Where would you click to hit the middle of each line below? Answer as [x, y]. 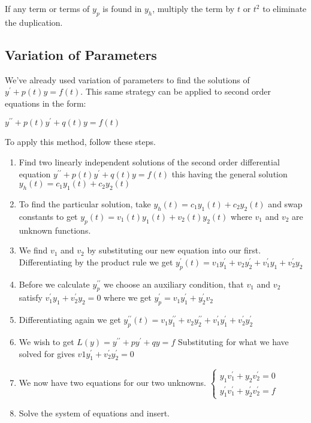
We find [33, 250]
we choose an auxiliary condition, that [173, 284]
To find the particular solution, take [85, 204]
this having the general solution [230, 173]
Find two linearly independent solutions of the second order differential [149, 162]
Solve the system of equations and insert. [94, 413]
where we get [128, 297]
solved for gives [47, 353]
